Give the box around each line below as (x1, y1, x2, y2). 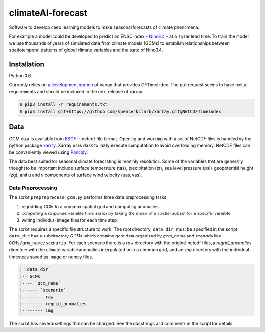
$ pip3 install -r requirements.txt (19, 102, 108, 107)
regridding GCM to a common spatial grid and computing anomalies (21, 203, 159, 209)
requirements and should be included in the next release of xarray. (9, 89, 144, 95)
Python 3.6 (9, 72, 31, 78)
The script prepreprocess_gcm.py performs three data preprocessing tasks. (9, 194, 168, 200)
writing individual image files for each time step (21, 217, 117, 223)
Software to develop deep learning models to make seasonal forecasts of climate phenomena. (9, 24, 200, 30)
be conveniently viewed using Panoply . (9, 149, 88, 155)
